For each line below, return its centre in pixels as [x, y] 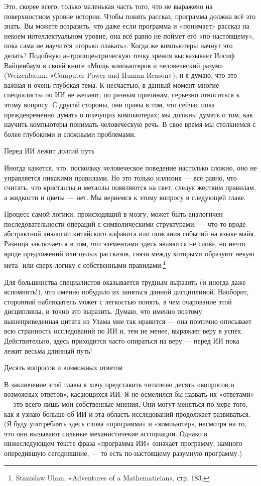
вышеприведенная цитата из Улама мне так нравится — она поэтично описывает [128, 321]
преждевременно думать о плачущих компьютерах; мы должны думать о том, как [128, 114]
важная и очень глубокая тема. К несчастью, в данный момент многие [112, 85]
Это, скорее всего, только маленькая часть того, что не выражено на [108, 6]
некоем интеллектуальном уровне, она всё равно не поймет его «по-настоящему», [129, 35]
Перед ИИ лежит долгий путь [49, 151]
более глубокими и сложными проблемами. [70, 134]
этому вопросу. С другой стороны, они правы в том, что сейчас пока [109, 104]
